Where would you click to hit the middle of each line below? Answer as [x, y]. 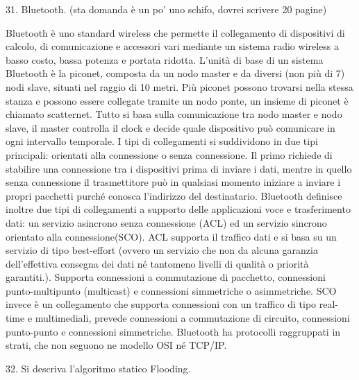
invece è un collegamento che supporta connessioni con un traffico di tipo [161, 304]
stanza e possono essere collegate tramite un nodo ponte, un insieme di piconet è [177, 100]
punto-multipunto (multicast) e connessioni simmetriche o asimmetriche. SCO [171, 290]
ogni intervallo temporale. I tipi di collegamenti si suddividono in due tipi [162, 141]
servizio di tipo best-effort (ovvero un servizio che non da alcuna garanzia [162, 250]
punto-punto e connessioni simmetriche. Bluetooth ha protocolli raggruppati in [173, 331]
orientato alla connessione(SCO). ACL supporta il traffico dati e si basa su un [171, 236]
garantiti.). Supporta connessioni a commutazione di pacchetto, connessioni [166, 277]
